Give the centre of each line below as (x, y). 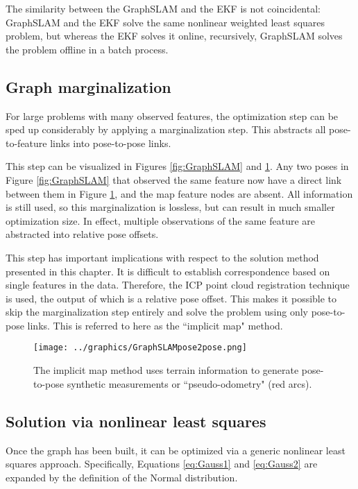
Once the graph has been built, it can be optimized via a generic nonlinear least (176, 450)
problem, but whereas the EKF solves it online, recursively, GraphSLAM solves (174, 36)
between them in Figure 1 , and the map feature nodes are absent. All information (179, 193)
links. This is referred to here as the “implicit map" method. (155, 325)
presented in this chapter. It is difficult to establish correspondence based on (168, 271)
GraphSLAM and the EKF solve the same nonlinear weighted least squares (165, 22)
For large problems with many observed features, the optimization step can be (172, 115)
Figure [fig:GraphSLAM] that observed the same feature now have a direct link (174, 179)
